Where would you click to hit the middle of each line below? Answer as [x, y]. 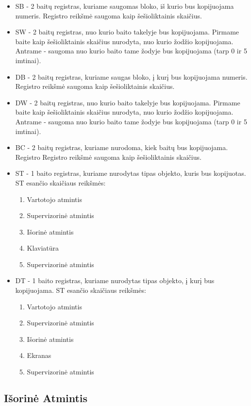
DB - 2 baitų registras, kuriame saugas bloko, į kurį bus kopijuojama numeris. [131, 76]
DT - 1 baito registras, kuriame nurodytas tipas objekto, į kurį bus [115, 280]
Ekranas [39, 355]
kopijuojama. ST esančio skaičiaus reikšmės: [81, 290]
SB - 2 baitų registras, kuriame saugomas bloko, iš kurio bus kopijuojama [125, 6]
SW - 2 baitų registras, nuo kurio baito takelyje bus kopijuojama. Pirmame [127, 32]
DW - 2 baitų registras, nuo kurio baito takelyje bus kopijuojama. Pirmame [128, 102]
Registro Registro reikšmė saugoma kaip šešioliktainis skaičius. [108, 157]
